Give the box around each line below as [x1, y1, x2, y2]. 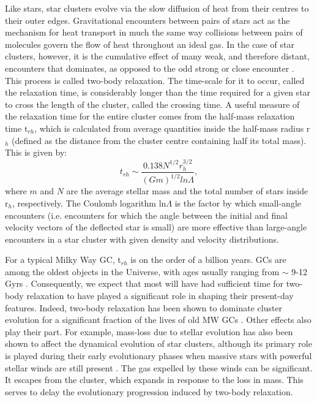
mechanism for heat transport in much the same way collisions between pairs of [5, 26, 303, 39]
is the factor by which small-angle [174, 196, 301, 209]
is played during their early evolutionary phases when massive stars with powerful [5, 349, 312, 362]
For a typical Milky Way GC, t [5, 253, 121, 266]
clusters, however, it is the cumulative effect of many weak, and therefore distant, [5, 50, 310, 63]
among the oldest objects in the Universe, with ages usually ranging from [5, 265, 280, 278]
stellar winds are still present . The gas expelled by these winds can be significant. [5, 361, 313, 374]
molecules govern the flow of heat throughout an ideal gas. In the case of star [5, 37, 294, 50]
